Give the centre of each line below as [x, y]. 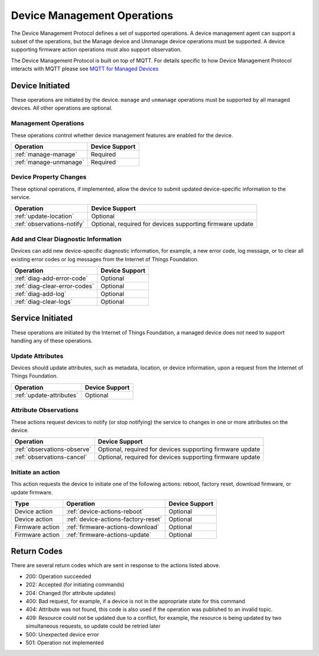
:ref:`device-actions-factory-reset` [114, 519]
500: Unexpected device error [63, 634]
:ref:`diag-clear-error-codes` [54, 286]
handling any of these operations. [52, 340]
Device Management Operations [92, 15]
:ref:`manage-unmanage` [49, 162]
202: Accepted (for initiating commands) [75, 585]
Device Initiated [40, 86]
